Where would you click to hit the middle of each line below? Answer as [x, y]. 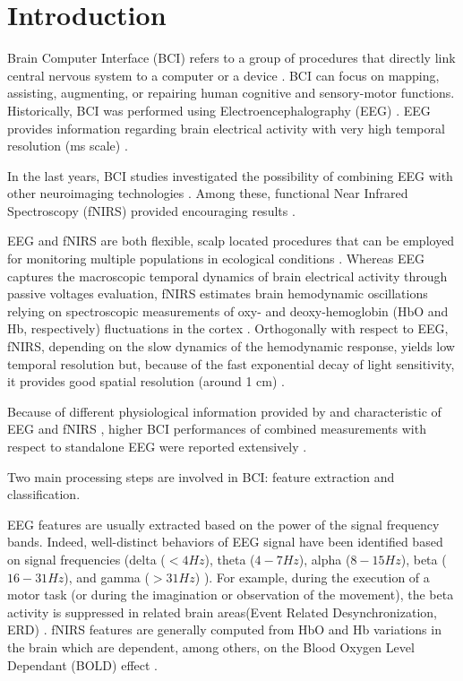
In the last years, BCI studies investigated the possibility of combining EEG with [230, 175]
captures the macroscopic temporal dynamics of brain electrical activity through [227, 276]
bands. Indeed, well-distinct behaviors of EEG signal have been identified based [225, 542]
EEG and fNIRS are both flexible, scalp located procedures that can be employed [231, 241]
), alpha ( [325, 559]
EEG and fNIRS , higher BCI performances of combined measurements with [217, 429]
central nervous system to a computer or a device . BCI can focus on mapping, [223, 75]
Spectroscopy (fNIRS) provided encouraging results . [151, 210]
